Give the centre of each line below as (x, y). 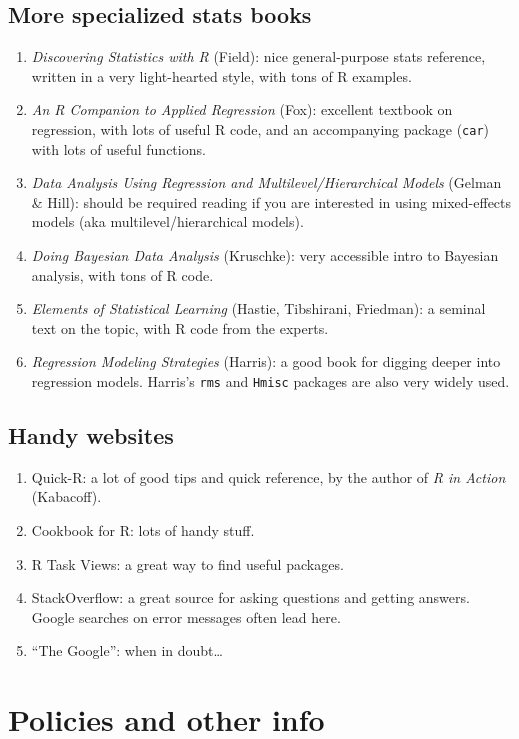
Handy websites (91, 435)
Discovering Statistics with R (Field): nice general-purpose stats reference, (258, 56)
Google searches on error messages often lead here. (186, 616)
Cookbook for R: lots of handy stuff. (143, 530)
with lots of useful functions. (118, 148)
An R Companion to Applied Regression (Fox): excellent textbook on (242, 109)
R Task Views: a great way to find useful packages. (187, 563)
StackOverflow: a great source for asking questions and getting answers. (250, 597)
